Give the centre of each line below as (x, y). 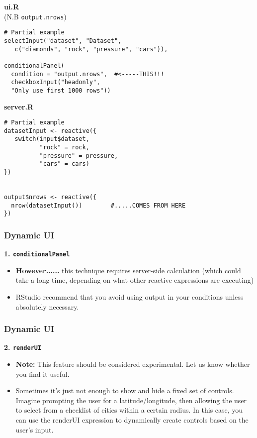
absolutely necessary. (47, 306)
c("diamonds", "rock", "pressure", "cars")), (91, 49)
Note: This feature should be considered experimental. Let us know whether (133, 364)
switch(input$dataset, (52, 139)
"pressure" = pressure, (79, 156)
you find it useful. (43, 374)
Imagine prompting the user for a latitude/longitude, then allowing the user (131, 400)
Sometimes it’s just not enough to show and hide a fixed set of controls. (125, 390)
